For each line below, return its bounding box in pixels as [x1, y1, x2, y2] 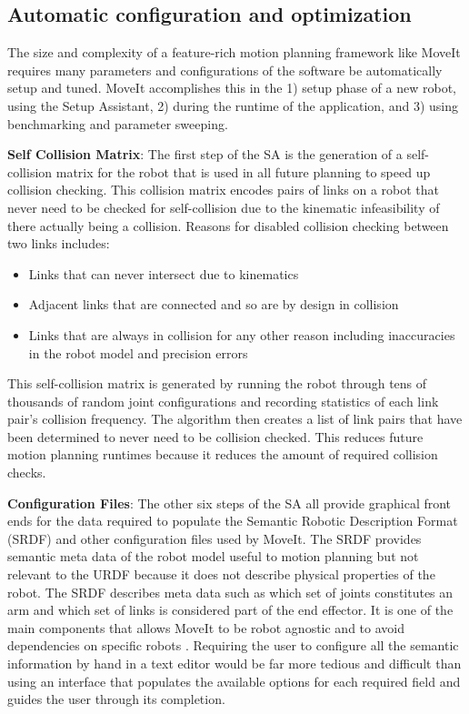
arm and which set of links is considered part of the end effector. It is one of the [7, 600, 454, 619]
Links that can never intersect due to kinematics [28, 264, 299, 283]
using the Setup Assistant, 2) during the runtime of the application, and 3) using [7, 96, 458, 115]
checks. [7, 463, 46, 482]
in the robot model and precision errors [28, 343, 248, 362]
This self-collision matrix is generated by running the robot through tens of [7, 374, 427, 393]
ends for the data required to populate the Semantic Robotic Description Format [7, 511, 458, 530]
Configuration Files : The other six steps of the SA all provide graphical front [7, 493, 452, 512]
